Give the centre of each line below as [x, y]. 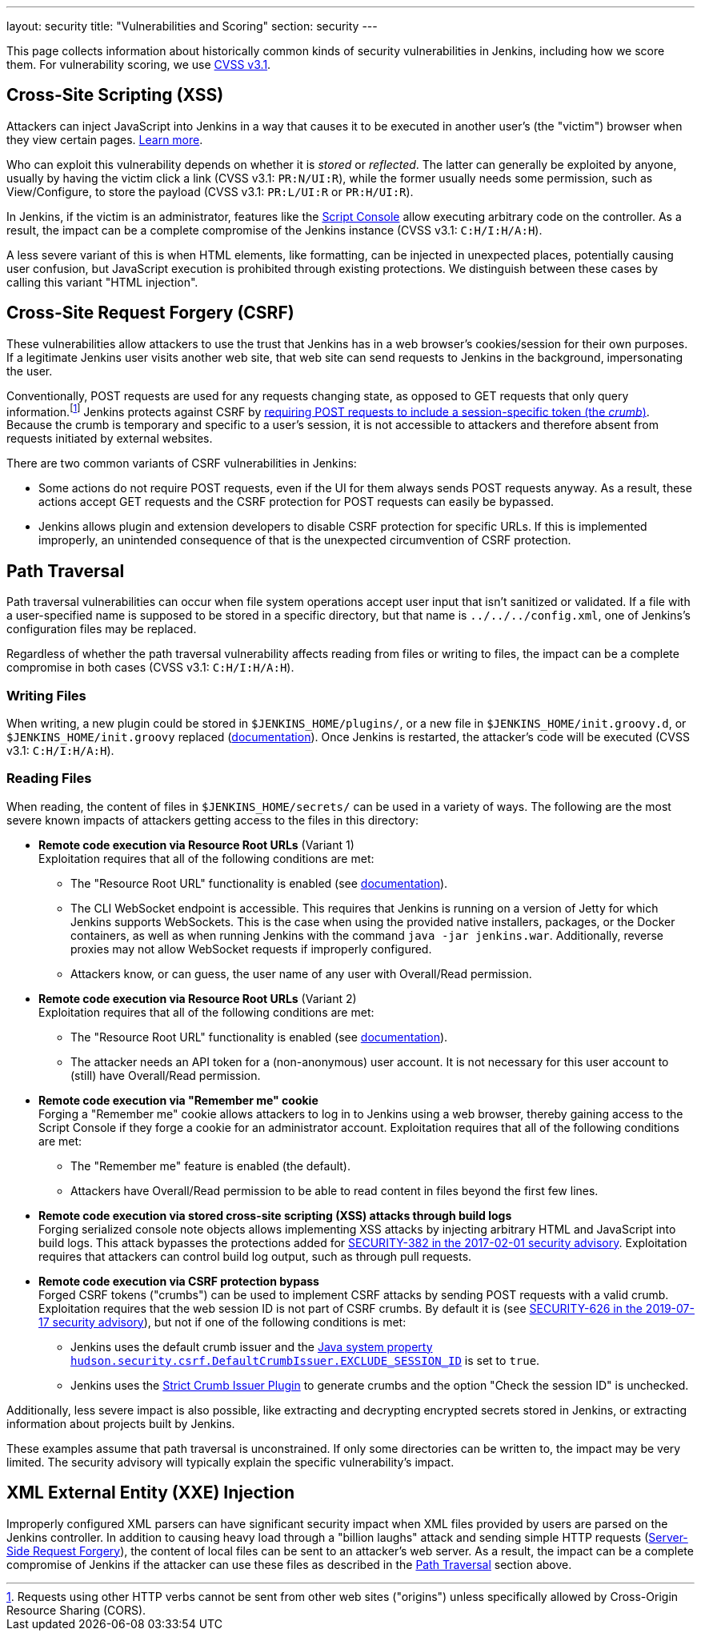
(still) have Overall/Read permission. [166, 1075]
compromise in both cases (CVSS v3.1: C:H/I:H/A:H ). [150, 668]
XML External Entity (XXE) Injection [151, 1493]
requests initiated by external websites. [110, 439]
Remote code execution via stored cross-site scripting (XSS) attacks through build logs [275, 1215]
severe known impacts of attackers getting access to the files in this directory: [213, 820]
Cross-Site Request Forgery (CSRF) [150, 313]
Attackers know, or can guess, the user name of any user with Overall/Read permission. [301, 973]
